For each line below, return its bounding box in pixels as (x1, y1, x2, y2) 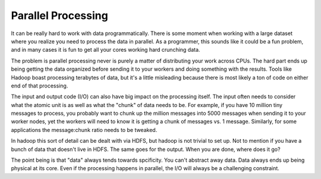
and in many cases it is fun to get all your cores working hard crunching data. (11, 46, 200, 54)
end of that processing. (11, 82, 68, 89)
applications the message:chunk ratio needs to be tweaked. (11, 126, 158, 133)
